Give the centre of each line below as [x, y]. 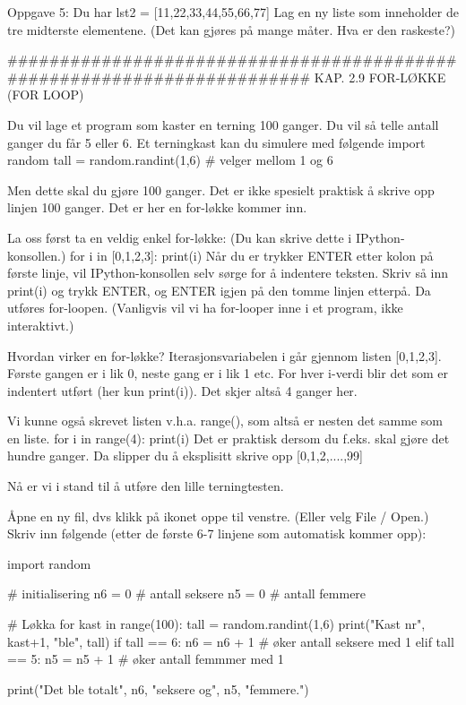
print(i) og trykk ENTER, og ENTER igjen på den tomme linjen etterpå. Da [219, 290]
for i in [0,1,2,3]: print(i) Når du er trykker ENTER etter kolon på [252, 255]
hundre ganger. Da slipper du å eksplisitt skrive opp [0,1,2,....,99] [185, 456]
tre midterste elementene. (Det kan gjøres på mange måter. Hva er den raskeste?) [231, 29]
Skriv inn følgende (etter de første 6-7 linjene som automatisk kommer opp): [217, 533]
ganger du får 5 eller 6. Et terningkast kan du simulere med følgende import [216, 142]
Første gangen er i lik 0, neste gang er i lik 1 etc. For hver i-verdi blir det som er [228, 373]
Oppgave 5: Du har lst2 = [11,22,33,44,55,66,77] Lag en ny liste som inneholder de [233, 12]
